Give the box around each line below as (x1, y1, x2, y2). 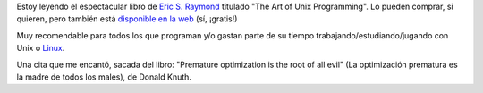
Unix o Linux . (16, 43, 65, 54)
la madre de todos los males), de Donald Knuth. (16, 72, 192, 82)
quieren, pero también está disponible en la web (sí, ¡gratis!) (16, 13, 238, 24)
